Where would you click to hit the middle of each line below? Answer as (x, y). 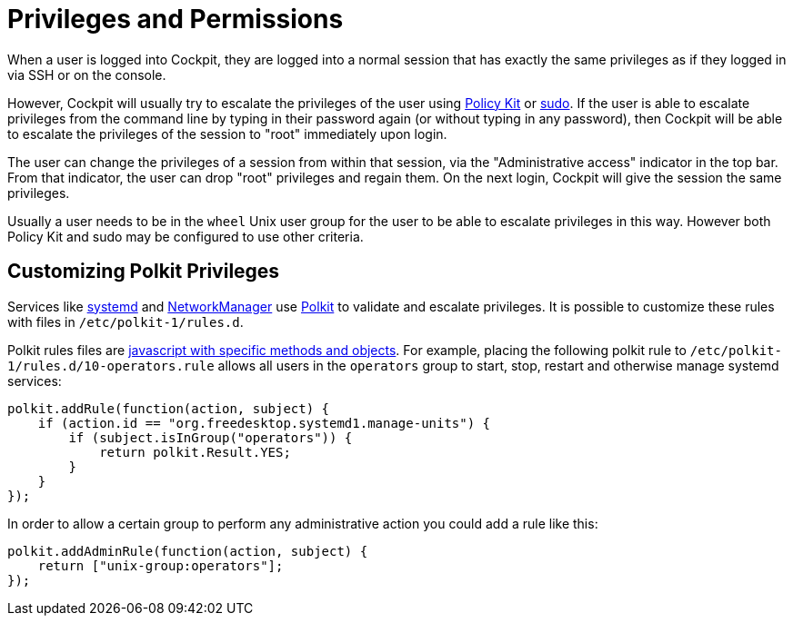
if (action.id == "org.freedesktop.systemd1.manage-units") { (264, 423)
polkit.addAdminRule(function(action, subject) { (188, 551)
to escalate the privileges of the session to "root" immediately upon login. (227, 133)
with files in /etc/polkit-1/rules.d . (125, 321)
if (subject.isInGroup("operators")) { (211, 437)
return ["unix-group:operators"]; (161, 565)
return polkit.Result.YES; (195, 452)
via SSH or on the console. (87, 74)
